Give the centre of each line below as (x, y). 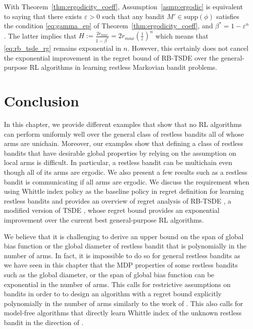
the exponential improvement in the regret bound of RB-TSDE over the (111, 57)
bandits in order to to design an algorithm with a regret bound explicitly (113, 294)
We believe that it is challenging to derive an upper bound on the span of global (124, 236)
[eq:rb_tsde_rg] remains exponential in (63, 48)
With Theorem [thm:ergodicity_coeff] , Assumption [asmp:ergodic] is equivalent (124, 6)
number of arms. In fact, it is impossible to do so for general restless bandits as (122, 255)
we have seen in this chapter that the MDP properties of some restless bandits (121, 265)
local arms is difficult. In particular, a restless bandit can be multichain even (118, 162)
